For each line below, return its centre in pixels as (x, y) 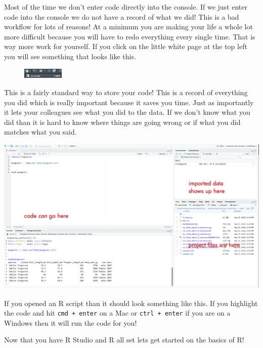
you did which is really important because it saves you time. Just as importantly (129, 102)
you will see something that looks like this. (70, 56)
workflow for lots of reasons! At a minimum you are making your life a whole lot (128, 27)
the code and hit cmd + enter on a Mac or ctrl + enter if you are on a (117, 313)
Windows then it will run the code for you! (71, 322)
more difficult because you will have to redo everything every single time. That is (130, 36)
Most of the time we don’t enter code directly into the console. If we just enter (126, 7)
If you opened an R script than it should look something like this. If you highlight (131, 303)
